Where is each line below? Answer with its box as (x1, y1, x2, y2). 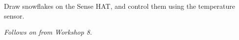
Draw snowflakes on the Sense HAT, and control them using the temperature (4, 1, 235, 11)
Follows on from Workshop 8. (4, 27, 92, 37)
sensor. (4, 10, 24, 20)
